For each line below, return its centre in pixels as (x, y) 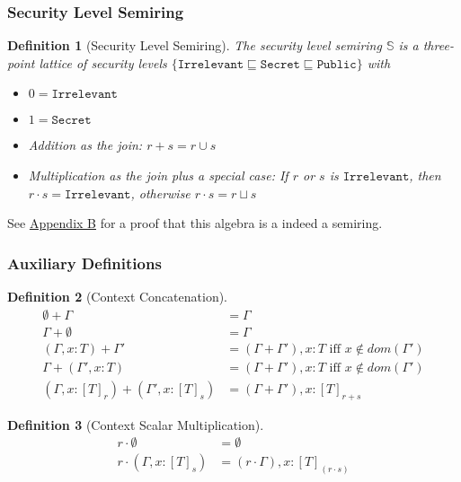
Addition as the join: (85, 145)
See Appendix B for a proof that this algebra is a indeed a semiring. (195, 223)
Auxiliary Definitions (84, 263)
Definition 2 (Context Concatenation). (118, 296)
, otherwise (160, 193)
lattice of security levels (103, 62)
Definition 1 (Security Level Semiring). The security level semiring (195, 45)
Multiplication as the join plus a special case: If (158, 175)
